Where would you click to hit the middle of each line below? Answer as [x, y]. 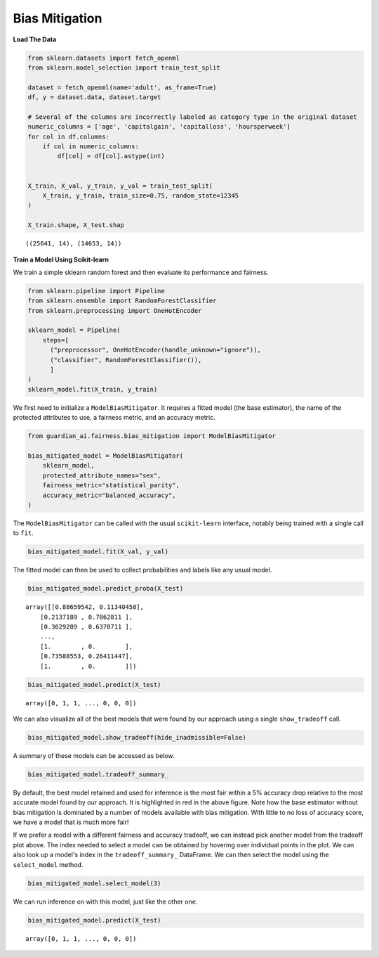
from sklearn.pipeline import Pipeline [96, 291]
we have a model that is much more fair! [71, 822]
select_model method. [48, 864]
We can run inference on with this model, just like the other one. [105, 901]
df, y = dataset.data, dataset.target [94, 97]
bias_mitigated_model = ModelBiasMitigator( [106, 456]
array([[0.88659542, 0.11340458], [85, 607]
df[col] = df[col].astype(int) [111, 156]
